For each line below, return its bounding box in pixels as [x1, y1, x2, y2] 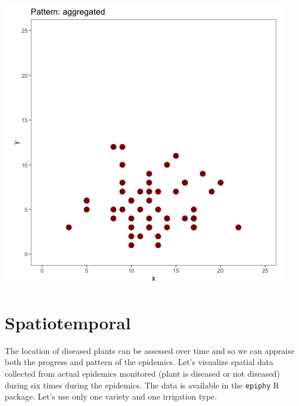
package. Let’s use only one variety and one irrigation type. [5, 390, 217, 402]
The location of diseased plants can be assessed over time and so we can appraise [5, 344, 295, 356]
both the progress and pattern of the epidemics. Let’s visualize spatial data [5, 356, 274, 368]
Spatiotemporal [5, 310, 131, 334]
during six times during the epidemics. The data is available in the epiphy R [5, 379, 280, 391]
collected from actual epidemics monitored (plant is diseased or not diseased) [5, 367, 280, 379]
